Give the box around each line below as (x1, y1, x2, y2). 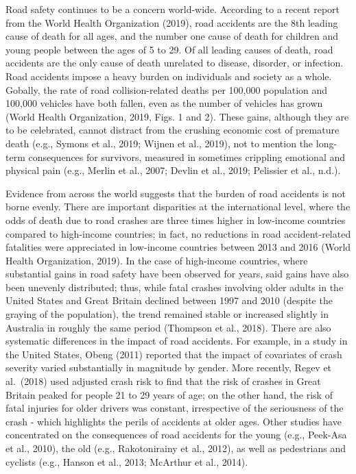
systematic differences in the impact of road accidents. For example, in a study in (5, 334, 348, 348)
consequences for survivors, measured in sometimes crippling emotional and (28, 149, 346, 164)
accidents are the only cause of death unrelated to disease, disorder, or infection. (5, 55, 344, 70)
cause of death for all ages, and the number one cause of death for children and (5, 29, 338, 43)
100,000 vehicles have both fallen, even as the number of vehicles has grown (5, 96, 323, 110)
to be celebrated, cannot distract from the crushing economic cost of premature (5, 123, 340, 137)
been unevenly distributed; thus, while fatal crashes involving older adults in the (5, 279, 344, 294)
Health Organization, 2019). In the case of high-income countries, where (5, 253, 308, 267)
